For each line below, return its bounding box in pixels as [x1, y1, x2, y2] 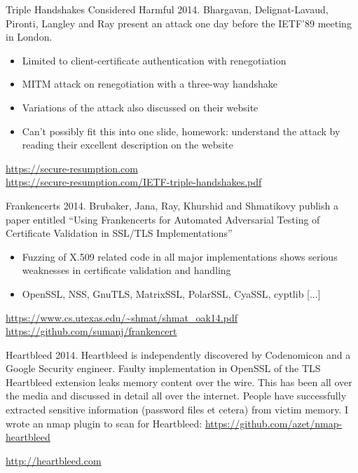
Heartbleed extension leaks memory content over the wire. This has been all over [6, 374, 352, 389]
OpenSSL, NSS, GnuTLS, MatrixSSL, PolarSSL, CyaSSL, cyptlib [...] [22, 286, 321, 301]
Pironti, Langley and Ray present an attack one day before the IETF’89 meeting [6, 15, 352, 30]
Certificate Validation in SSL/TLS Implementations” [6, 226, 233, 240]
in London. [6, 29, 53, 44]
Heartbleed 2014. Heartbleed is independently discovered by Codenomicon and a [6, 347, 351, 362]
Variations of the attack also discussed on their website [22, 100, 259, 114]
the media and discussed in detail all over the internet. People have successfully [6, 388, 347, 403]
